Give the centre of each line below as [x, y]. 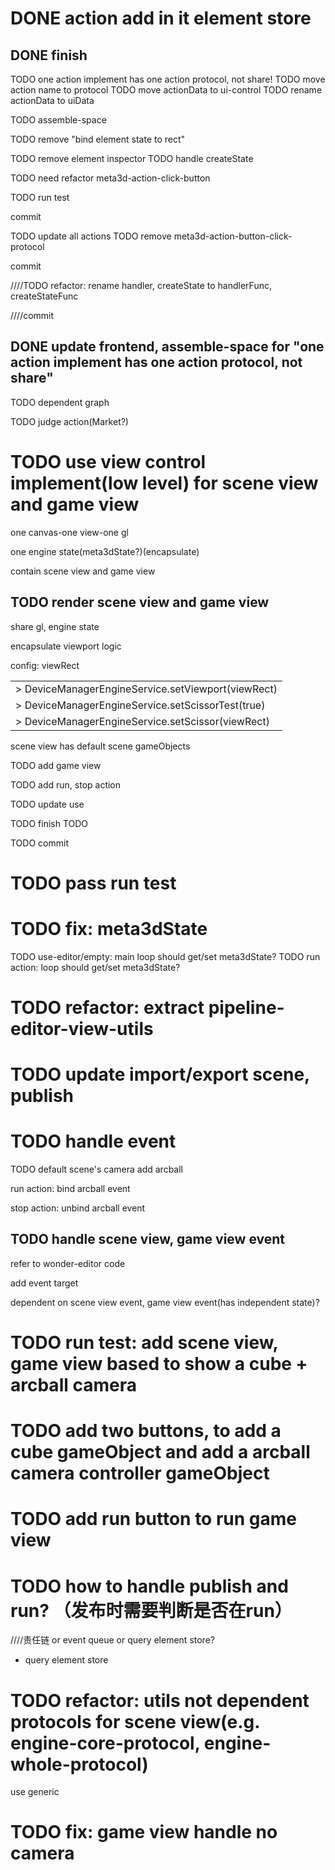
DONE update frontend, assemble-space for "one [167, 347]
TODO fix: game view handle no [144, 1832]
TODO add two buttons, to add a [146, 1431]
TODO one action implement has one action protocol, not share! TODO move [168, 79]
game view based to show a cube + [159, 1364]
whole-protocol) [79, 1764]
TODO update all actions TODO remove [91, 236]
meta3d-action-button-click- [233, 236]
